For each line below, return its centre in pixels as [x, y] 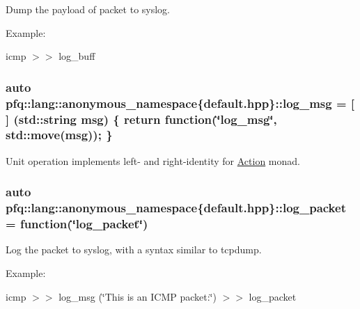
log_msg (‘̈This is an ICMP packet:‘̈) [138, 296]
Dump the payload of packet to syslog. [88, 9]
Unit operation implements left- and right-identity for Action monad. [153, 160]
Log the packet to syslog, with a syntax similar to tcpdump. [134, 249]
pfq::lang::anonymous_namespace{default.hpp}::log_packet [176, 208]
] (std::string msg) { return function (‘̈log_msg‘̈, [141, 119]
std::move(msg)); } [59, 135]
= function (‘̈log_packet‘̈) [77, 224]
